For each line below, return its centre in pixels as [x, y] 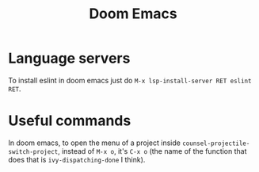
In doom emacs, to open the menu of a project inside [94, 143]
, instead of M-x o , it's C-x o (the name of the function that [152, 151]
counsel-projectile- [216, 143]
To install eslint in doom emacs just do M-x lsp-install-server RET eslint [130, 80]
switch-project [33, 151]
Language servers [69, 58]
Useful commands [70, 121]
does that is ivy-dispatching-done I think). [77, 159]
